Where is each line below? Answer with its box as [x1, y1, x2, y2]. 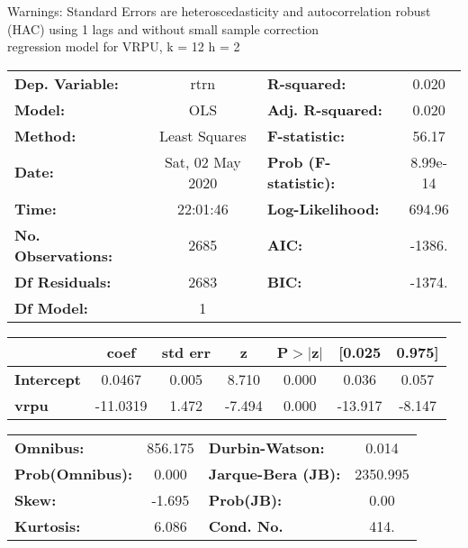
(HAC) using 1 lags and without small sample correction [7, 19, 319, 38]
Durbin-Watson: [208, 436, 325, 458]
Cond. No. [208, 515, 283, 536]
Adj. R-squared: [266, 98, 382, 120]
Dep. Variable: [14, 72, 119, 94]
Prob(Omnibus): [14, 462, 133, 484]
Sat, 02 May [164, 151, 241, 172]
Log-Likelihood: [266, 197, 380, 219]
